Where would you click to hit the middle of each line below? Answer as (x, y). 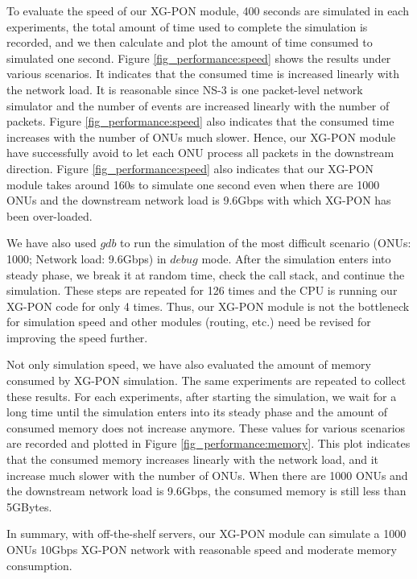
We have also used (52, 243)
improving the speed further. (77, 337)
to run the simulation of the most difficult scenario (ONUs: (266, 243)
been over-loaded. (50, 215)
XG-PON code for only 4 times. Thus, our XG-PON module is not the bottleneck (208, 306)
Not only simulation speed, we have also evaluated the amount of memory (189, 364)
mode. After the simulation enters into (296, 258)
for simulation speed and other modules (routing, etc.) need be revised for (189, 322)
